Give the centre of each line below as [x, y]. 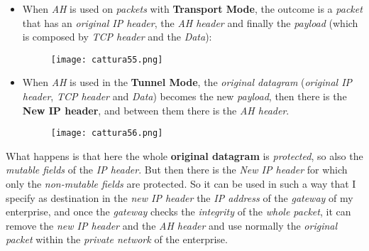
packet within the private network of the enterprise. [117, 239]
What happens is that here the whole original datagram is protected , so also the [184, 155]
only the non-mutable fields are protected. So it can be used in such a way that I [181, 184]
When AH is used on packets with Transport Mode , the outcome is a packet [192, 9]
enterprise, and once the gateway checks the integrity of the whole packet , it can [178, 212]
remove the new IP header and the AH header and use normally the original [172, 225]
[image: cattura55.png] [107, 59]
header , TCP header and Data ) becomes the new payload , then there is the [184, 96]
